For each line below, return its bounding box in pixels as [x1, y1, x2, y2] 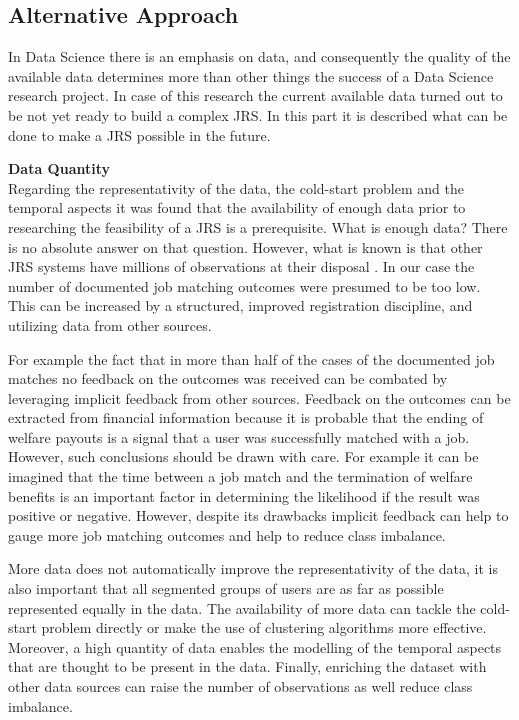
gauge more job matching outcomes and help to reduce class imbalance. [8, 524, 446, 545]
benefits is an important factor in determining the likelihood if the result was [8, 485, 480, 506]
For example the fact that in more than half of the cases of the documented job [8, 348, 495, 369]
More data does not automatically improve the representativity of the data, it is [8, 558, 498, 579]
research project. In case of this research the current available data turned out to [8, 85, 503, 106]
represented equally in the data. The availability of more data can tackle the [8, 597, 476, 618]
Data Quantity [8, 158, 111, 179]
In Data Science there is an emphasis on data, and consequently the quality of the [8, 46, 511, 67]
